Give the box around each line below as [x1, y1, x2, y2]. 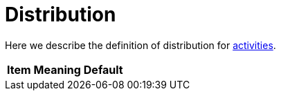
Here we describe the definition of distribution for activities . [5, 39, 276, 51]
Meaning [33, 62, 81, 77]
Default [83, 62, 123, 77]
